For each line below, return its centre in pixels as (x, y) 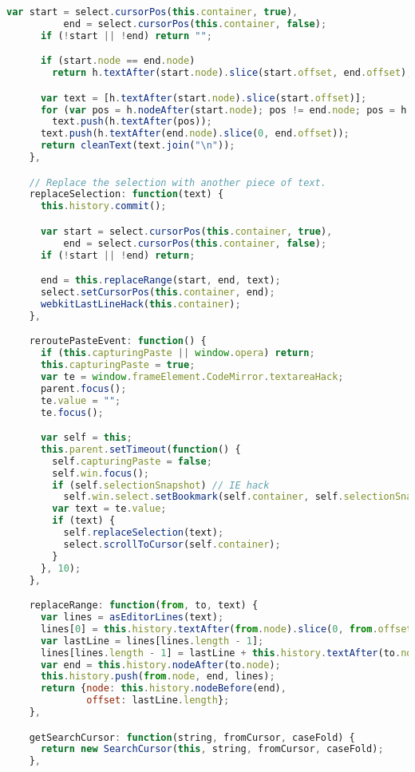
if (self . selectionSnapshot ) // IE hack (161, 485)
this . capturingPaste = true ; (118, 365)
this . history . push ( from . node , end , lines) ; (158, 677)
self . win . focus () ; (101, 473)
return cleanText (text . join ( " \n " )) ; (138, 146)
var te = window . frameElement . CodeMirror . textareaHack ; (192, 376)
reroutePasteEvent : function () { (118, 341)
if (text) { (84, 521)
